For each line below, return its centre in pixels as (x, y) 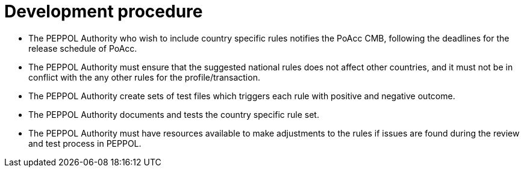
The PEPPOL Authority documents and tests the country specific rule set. (174, 114)
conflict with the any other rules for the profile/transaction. (144, 77)
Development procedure (104, 11)
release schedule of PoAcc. (83, 48)
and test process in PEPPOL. (85, 143)
